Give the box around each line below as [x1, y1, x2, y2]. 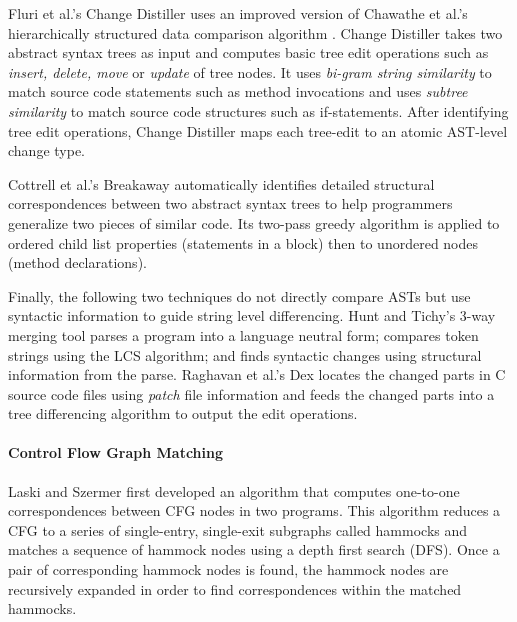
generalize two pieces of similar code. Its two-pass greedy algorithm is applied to [8, 212, 500, 233]
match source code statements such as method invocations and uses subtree [8, 81, 468, 102]
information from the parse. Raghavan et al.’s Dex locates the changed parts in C [8, 364, 506, 385]
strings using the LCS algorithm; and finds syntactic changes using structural [8, 344, 482, 365]
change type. [8, 140, 85, 161]
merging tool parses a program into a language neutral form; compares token [8, 324, 479, 345]
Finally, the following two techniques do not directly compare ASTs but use [8, 285, 471, 306]
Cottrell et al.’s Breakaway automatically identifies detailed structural [8, 173, 435, 194]
